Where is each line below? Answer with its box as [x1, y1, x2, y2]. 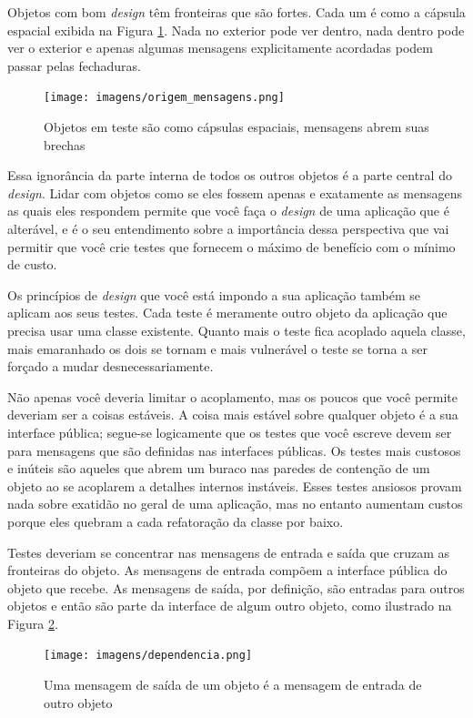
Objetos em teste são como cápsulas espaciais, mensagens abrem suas [44, 117, 429, 137]
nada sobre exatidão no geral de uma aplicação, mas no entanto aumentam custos [7, 494, 463, 513]
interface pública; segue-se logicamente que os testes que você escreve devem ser [7, 422, 452, 441]
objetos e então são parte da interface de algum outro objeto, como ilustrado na [7, 596, 452, 615]
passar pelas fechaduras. [7, 56, 141, 75]
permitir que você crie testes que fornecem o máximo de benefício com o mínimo [7, 237, 456, 256]
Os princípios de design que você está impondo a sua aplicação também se [7, 285, 421, 304]
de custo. [7, 255, 57, 274]
